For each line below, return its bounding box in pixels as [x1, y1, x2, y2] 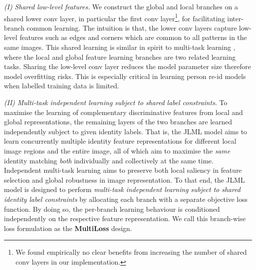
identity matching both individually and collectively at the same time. [4, 155, 214, 165]
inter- [227, 13, 244, 23]
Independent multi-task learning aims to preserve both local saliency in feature [4, 165, 242, 175]
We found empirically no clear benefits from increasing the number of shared [15, 247, 247, 257]
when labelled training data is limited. [4, 80, 119, 91]
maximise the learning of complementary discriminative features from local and [4, 107, 243, 117]
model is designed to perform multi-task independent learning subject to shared [4, 184, 241, 194]
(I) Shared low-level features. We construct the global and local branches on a [4, 1, 238, 11]
